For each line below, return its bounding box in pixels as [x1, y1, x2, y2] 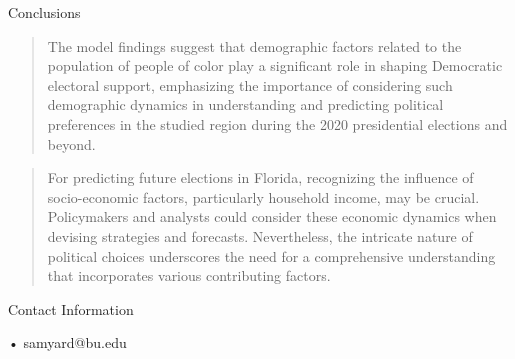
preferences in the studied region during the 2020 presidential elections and [47, 113, 508, 134]
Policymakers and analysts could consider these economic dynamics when [47, 206, 497, 227]
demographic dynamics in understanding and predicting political [47, 94, 444, 115]
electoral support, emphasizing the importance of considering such [47, 74, 453, 95]
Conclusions [8, 2, 81, 22]
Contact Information [8, 298, 134, 319]
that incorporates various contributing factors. [47, 265, 331, 286]
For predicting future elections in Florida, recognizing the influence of [47, 167, 474, 188]
